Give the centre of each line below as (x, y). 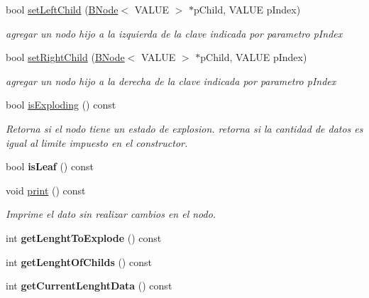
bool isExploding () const (61, 105)
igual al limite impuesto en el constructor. (97, 142)
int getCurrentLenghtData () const (89, 286)
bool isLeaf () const (50, 166)
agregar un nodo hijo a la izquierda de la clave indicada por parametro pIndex (174, 33)
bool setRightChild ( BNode (65, 57)
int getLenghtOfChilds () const (79, 261)
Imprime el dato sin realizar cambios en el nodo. (111, 214)
